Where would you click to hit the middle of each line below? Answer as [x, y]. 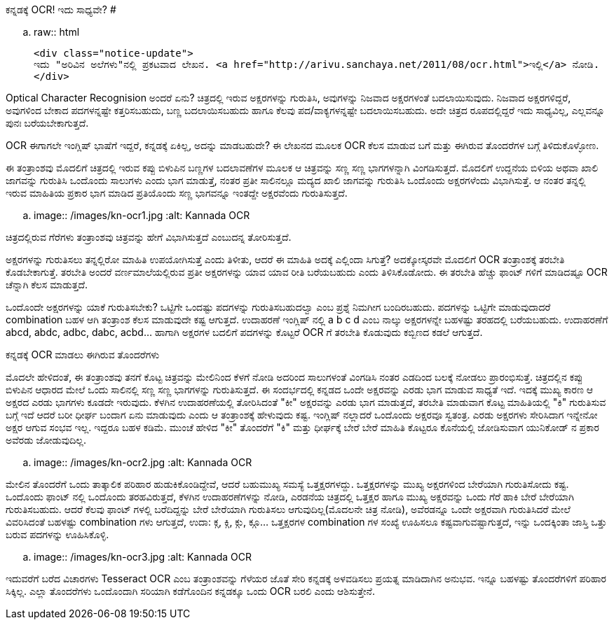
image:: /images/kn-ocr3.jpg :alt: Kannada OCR [143, 557]
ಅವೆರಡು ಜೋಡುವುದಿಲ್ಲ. [46, 440]
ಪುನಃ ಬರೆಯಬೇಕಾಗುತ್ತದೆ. [47, 123]
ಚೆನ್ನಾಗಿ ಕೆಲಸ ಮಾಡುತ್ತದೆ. [47, 285]
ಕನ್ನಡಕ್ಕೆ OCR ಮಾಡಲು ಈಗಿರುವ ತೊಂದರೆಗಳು [83, 354]
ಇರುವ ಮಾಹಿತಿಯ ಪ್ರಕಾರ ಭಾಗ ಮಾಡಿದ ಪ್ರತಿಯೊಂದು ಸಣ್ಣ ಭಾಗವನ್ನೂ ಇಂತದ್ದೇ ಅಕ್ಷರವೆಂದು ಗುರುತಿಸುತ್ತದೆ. [177, 193]
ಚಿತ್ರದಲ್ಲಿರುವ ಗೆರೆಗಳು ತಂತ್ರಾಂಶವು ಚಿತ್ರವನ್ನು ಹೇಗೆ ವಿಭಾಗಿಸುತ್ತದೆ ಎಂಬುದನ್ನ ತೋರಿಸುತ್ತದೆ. [149, 237]
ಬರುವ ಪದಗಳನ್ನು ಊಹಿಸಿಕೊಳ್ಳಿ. [57, 534]
